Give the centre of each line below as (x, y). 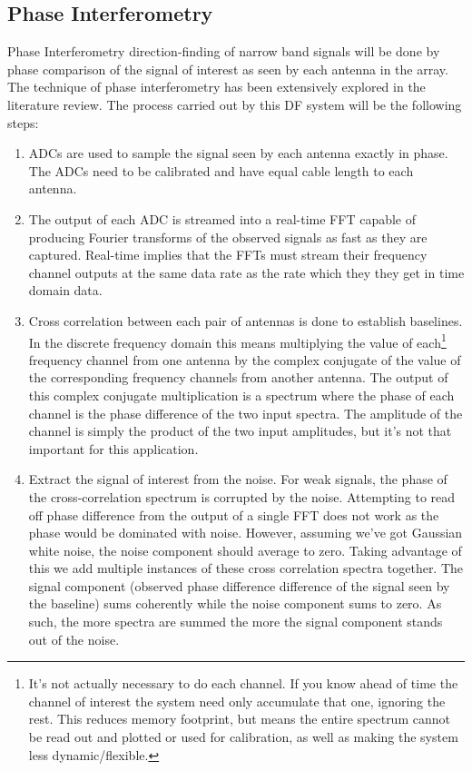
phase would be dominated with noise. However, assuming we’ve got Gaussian (246, 533)
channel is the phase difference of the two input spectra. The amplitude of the (246, 413)
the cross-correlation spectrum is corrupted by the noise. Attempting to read (242, 496)
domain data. (65, 290)
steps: (23, 122)
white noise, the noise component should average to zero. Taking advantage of (245, 550)
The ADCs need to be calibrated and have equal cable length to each (221, 170)
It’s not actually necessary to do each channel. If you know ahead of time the (243, 683)
